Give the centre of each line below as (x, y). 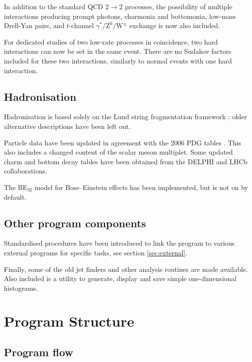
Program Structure (69, 321)
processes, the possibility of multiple (179, 6)
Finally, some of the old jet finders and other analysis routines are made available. (126, 269)
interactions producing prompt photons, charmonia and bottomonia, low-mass (120, 16)
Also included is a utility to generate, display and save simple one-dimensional (120, 278)
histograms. (21, 288)
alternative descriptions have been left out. (67, 126)
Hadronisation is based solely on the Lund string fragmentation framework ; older (126, 117)
